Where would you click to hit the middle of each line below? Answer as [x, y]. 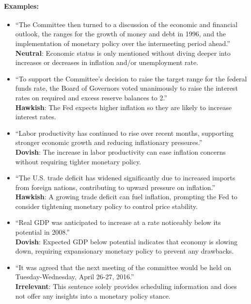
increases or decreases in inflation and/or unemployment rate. [107, 62]
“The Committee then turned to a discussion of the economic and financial [126, 24]
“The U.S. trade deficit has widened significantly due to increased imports [125, 178]
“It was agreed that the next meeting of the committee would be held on [123, 267]
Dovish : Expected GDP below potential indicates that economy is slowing [126, 241]
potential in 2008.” [42, 232]
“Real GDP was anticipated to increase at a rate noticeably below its [118, 222]
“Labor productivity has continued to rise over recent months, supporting [125, 133]
